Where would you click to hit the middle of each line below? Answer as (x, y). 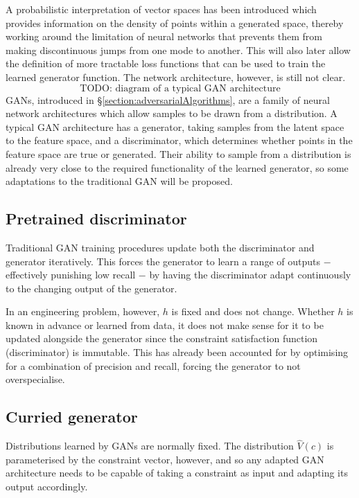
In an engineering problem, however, (83, 311)
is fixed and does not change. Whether (253, 311)
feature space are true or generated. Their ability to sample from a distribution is (178, 153)
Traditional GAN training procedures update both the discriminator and (160, 247)
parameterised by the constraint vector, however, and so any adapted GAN (165, 459)
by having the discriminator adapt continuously (250, 275)
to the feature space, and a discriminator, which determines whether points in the (179, 140)
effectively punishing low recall (71, 275)
